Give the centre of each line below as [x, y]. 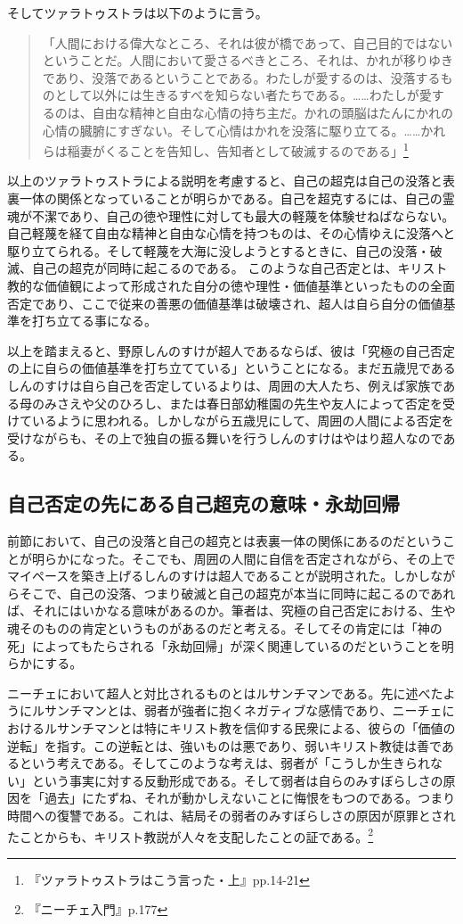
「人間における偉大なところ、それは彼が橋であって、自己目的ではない [248, 42]
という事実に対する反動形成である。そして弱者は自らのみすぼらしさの [237, 780]
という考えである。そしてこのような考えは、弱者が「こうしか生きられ [225, 763]
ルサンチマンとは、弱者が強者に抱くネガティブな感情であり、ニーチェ [237, 710]
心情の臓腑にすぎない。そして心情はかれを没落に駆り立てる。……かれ [244, 130]
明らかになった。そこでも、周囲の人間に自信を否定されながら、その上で [244, 558]
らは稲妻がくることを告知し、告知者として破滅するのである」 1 [225, 149]
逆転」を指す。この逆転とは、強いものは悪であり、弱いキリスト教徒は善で [224, 745]
